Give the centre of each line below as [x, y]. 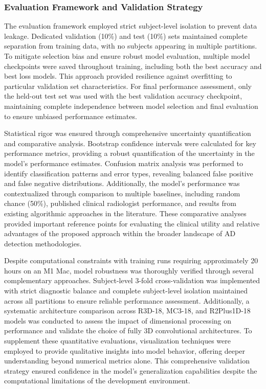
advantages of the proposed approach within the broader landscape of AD [120, 233]
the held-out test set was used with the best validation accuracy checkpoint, [123, 96]
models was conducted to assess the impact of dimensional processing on [118, 320]
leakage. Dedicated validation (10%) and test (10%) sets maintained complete [126, 36]
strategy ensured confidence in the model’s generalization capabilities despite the [131, 370]
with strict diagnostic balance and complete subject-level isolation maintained [126, 291]
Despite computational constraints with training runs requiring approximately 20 [131, 260]
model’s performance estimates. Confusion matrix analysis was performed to [124, 163]
